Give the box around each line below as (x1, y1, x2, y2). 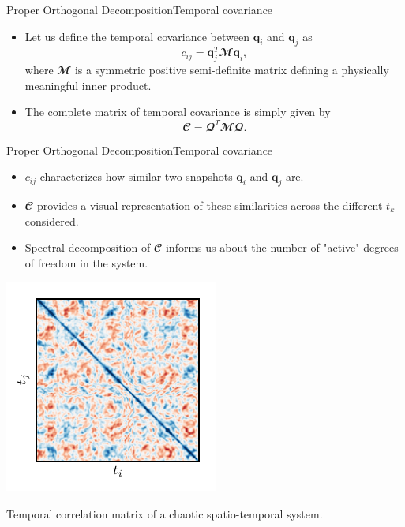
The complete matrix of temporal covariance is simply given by (24, 103, 331, 120)
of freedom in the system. (24, 254, 148, 271)
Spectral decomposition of (24, 239, 151, 256)
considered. (24, 212, 79, 229)
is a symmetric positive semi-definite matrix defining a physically (74, 62, 389, 78)
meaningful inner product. (24, 77, 152, 93)
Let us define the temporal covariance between (24, 28, 249, 44)
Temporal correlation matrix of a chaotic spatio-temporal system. (6, 505, 323, 521)
